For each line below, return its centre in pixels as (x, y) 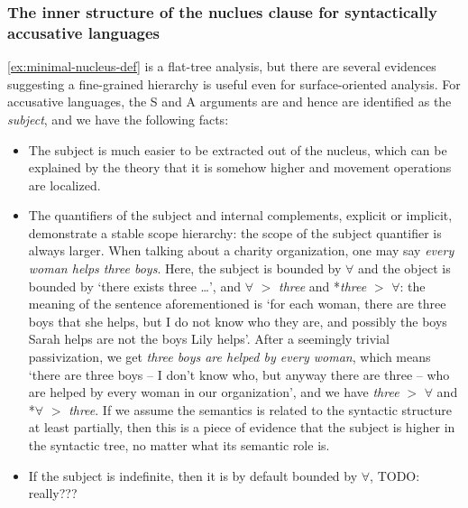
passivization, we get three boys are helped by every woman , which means (229, 357)
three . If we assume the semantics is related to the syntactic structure (260, 409)
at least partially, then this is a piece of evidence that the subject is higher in (242, 427)
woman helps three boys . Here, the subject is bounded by (185, 268)
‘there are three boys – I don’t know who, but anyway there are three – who (239, 374)
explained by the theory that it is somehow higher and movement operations (240, 167)
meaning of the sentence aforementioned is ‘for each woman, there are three (237, 304)
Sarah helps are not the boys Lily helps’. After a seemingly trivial (209, 339)
